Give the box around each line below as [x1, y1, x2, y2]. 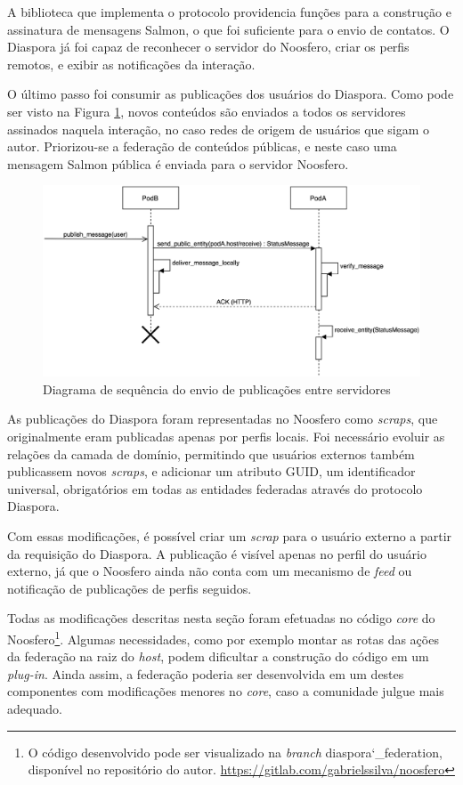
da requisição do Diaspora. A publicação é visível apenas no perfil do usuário [7, 544, 426, 562]
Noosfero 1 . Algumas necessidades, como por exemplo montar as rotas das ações [7, 627, 439, 648]
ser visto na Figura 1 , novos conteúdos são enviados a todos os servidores [7, 101, 406, 120]
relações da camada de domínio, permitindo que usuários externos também [7, 444, 415, 463]
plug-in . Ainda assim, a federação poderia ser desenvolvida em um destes [7, 664, 404, 683]
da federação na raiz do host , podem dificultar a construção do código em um [7, 647, 429, 666]
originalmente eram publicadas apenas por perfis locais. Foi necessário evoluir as [7, 427, 445, 446]
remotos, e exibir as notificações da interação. [7, 54, 256, 73]
